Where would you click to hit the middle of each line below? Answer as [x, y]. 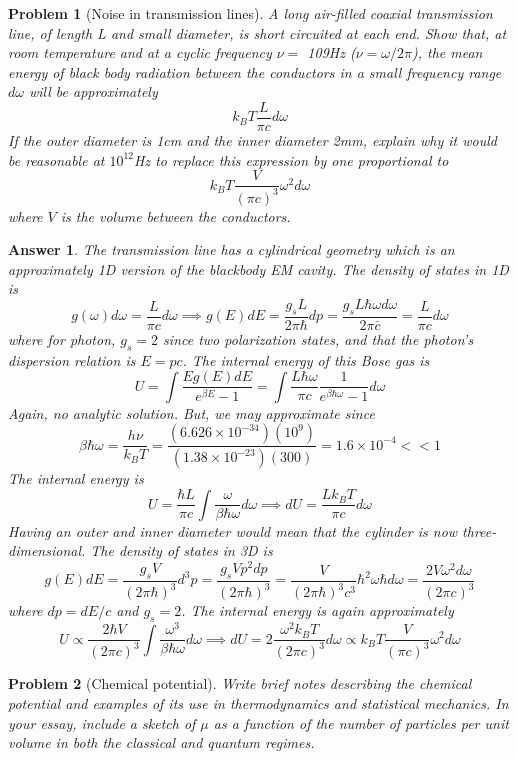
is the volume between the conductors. [175, 215]
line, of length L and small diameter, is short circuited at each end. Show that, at [257, 32]
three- [479, 530]
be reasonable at [56, 159]
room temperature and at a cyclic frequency [140, 52]
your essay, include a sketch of [102, 722]
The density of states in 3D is [181, 550]
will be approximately [93, 91]
